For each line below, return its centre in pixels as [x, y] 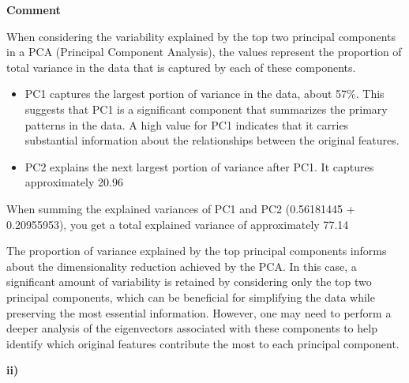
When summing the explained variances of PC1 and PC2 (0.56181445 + [181, 208]
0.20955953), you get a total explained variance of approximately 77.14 [178, 224]
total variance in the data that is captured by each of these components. [181, 67]
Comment [34, 9]
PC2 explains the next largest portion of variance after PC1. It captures [199, 166]
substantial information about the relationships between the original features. [212, 140]
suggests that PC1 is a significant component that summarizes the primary [206, 109]
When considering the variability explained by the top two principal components [201, 36]
